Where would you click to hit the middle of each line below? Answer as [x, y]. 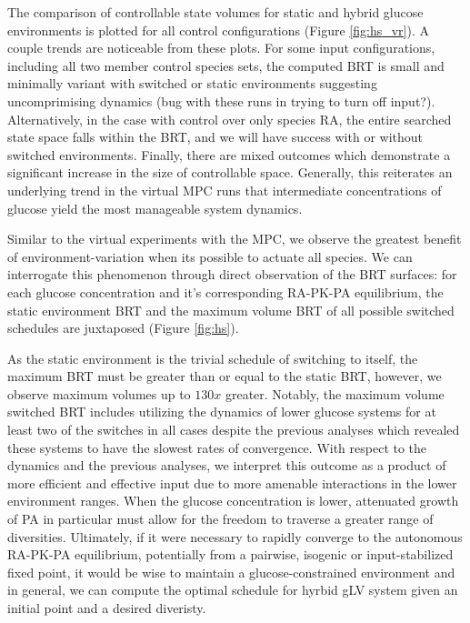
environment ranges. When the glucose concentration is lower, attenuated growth [233, 501]
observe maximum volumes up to [99, 393]
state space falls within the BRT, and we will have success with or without [215, 137]
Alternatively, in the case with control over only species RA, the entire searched [230, 119]
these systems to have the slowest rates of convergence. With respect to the [217, 447]
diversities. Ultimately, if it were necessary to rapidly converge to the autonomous [235, 536]
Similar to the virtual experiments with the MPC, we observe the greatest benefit [235, 239]
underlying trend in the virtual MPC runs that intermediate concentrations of [225, 190]
